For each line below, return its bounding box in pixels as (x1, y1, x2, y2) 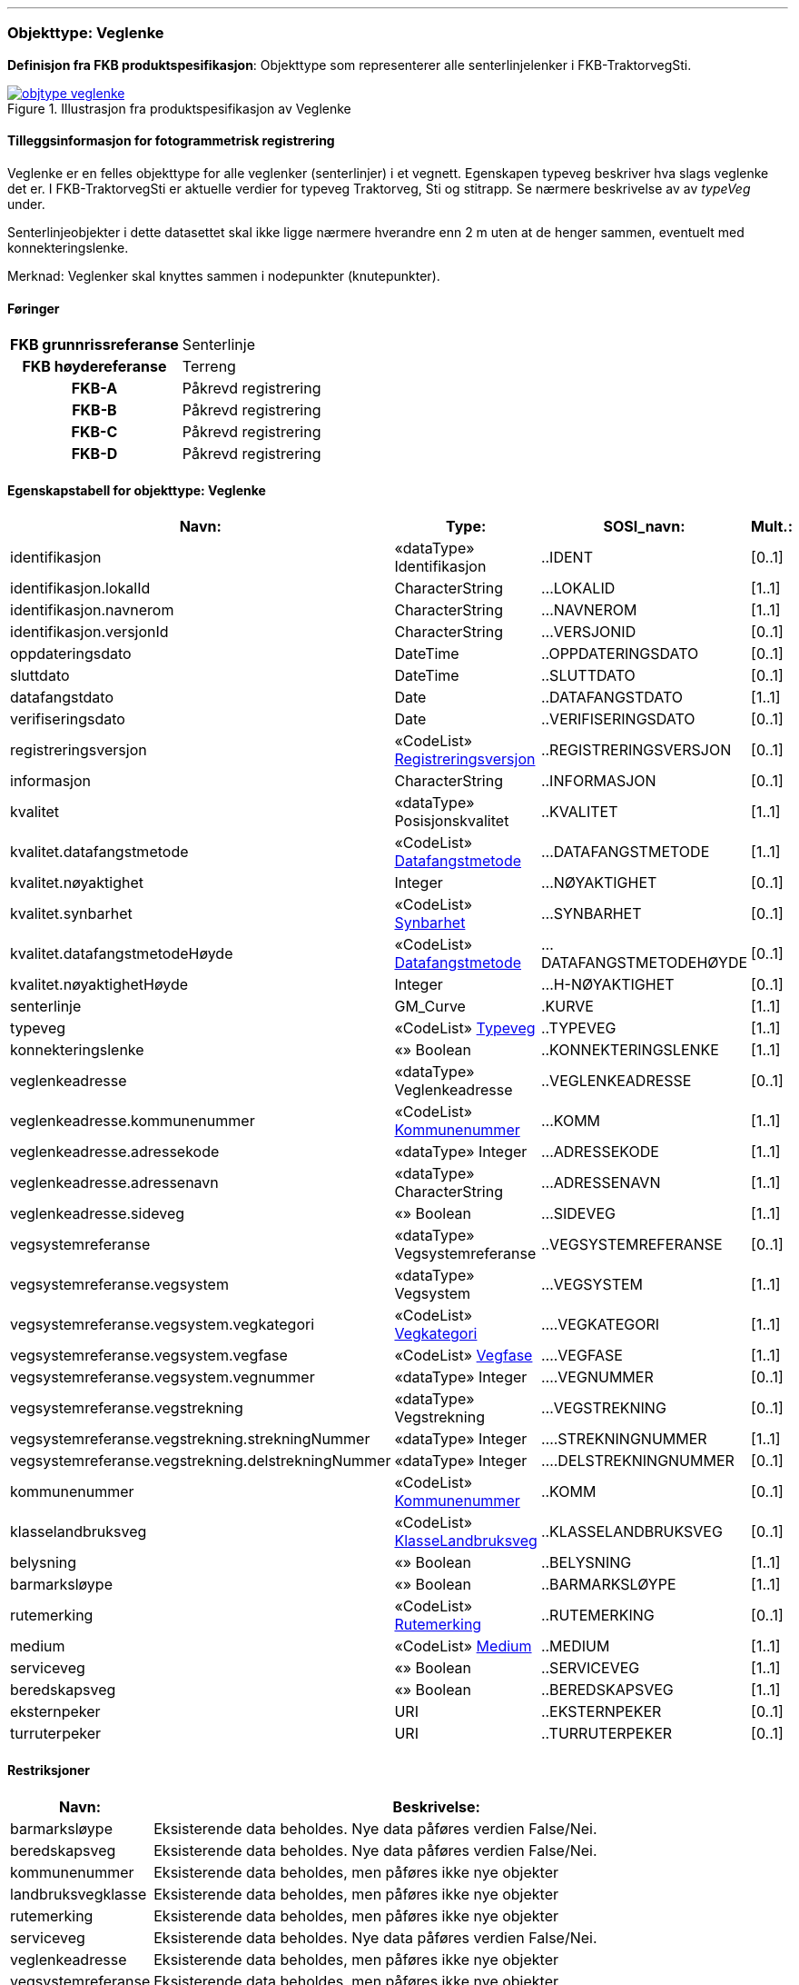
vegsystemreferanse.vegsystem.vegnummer (10, 1368, 315, 1387)
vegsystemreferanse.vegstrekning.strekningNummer (10, 1430, 370, 1449)
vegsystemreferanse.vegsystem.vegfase (10, 1346, 288, 1365)
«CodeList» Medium (394, 1637, 532, 1656)
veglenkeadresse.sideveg (10, 1204, 185, 1223)
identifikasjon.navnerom (10, 601, 174, 620)
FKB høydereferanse (22, 357, 167, 376)
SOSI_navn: (603, 517, 686, 536)
